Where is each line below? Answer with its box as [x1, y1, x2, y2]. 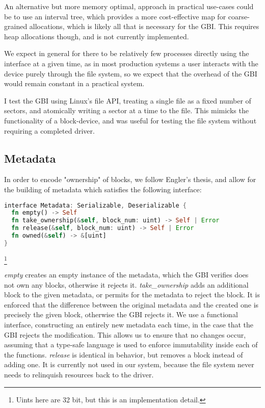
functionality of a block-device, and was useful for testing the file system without [4, 115, 257, 125]
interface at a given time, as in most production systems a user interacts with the [4, 58, 258, 68]
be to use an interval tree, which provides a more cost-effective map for [4, 11, 226, 21]
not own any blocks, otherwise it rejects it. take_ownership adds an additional [4, 279, 249, 290]
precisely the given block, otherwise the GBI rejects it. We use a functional [4, 309, 238, 320]
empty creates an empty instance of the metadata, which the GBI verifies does [4, 269, 249, 280]
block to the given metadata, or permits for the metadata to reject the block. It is [4, 289, 260, 300]
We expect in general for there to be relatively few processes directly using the [4, 48, 249, 59]
